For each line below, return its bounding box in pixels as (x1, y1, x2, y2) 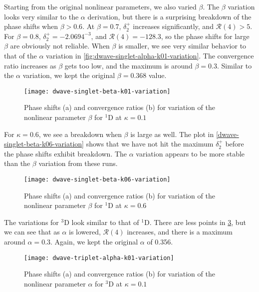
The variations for (4, 216, 59, 227)
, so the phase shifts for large (161, 30, 250, 41)
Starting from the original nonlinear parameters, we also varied (4, 1, 197, 11)
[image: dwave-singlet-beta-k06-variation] (24, 175, 171, 183)
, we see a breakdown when (38, 128, 122, 139)
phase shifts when (4, 21, 58, 31)
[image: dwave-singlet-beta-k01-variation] (24, 87, 171, 95)
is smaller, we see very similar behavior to (118, 40, 247, 51)
